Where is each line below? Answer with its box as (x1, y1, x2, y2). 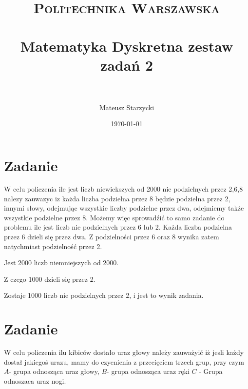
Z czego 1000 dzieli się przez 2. (4, 273, 95, 284)
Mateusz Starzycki (99, 102, 154, 112)
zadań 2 (100, 55, 153, 75)
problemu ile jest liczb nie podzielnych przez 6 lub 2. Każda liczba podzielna (4, 222, 232, 232)
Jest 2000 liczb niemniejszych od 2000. (4, 257, 119, 268)
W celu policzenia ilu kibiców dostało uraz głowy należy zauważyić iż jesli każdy (4, 347, 244, 357)
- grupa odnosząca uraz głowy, (9, 366, 99, 376)
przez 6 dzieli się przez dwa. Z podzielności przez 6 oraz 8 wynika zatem (4, 231, 219, 241)
